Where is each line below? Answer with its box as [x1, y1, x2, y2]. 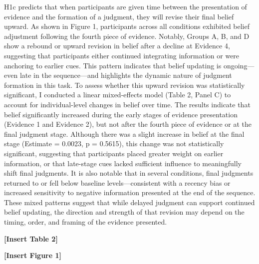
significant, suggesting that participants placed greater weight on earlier [4, 148, 224, 158]
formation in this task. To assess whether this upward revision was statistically [4, 79, 245, 90]
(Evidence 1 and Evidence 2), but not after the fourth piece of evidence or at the [4, 119, 252, 129]
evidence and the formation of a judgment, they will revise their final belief [4, 11, 234, 21]
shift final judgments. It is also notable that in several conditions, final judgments [4, 168, 254, 178]
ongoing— [223, 60, 255, 70]
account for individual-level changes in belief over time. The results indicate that [4, 99, 251, 109]
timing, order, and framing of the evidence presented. [4, 217, 167, 227]
